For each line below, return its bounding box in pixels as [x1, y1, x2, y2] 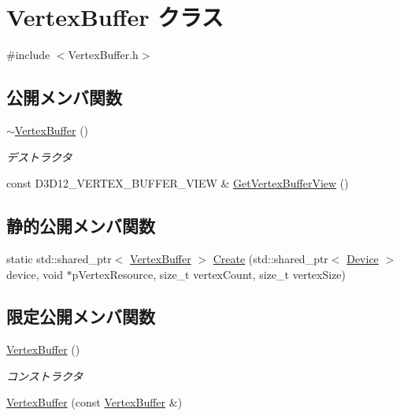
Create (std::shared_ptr [213, 250, 328, 266]
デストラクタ [6, 148, 72, 165]
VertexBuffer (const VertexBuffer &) [6, 394, 183, 410]
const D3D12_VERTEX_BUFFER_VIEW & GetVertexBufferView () [6, 175, 349, 191]
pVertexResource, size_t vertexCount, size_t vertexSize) [72, 266, 346, 282]
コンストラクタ [6, 367, 83, 384]
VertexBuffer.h [68, 46, 139, 63]
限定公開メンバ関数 [6, 304, 155, 329]
